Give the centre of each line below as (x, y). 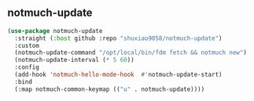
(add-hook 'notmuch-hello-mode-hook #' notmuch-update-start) (118, 75)
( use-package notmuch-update (55, 31)
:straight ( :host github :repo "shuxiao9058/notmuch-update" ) (118, 38)
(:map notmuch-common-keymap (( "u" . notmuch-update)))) (110, 89)
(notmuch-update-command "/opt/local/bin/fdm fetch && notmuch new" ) (131, 53)
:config (27, 67)
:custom (27, 45)
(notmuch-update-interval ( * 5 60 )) (74, 60)
